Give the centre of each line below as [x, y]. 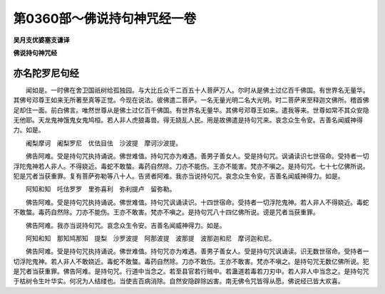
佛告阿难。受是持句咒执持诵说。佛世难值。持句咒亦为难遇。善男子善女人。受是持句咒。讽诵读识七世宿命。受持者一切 [197, 156]
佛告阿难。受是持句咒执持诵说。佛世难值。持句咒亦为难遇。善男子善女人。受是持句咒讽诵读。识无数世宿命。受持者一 [197, 251]
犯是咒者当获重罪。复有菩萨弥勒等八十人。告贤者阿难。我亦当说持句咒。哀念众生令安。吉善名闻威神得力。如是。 [179, 176]
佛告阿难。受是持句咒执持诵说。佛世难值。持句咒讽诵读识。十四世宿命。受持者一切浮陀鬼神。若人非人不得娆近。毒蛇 [197, 202]
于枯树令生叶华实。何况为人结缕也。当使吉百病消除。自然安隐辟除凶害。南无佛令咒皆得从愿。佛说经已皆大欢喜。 [179, 281]
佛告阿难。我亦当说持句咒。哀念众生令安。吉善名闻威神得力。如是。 [125, 225]
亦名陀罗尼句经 [46, 73]
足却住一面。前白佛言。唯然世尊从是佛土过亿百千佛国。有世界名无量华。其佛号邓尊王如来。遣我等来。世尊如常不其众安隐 [191, 110]
